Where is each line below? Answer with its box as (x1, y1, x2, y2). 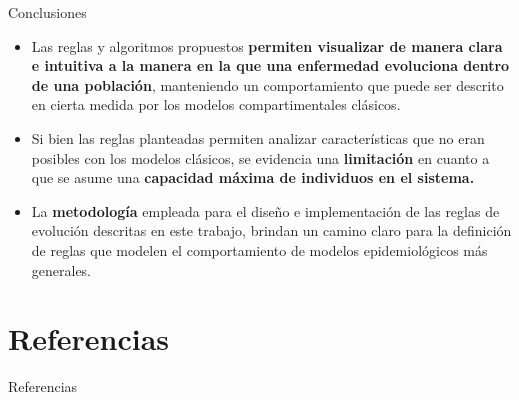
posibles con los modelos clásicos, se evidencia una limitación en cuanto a (31, 147, 490, 168)
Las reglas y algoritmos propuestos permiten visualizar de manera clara (31, 35, 503, 56)
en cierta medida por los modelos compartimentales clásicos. (31, 94, 401, 115)
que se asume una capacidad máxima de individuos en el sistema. (31, 167, 475, 188)
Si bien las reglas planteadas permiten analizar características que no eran (31, 127, 485, 148)
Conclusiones (8, 2, 87, 22)
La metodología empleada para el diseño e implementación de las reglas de (31, 200, 500, 221)
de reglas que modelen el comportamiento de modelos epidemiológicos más (31, 239, 488, 260)
